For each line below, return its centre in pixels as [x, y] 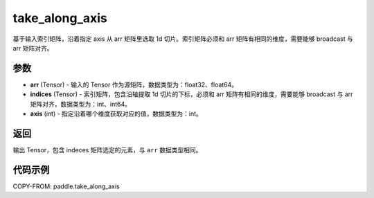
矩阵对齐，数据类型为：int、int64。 [81, 104]
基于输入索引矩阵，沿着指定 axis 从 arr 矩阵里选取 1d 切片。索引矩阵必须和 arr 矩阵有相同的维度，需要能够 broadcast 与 [183, 39]
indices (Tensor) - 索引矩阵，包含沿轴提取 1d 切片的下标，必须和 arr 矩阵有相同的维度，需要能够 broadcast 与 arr [192, 94]
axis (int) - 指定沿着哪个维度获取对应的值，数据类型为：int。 [116, 114]
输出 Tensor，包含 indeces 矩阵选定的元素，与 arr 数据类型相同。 [107, 150]
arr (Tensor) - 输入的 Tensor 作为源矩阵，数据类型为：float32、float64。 [134, 84]
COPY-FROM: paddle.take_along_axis [66, 186]
